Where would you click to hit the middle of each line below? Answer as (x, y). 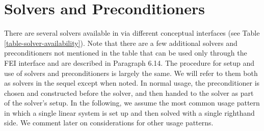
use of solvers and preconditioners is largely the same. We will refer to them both (131, 73)
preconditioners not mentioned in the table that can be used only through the (126, 53)
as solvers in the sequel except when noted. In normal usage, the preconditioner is (132, 83)
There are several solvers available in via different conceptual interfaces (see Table (132, 33)
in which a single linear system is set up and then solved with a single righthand (129, 112)
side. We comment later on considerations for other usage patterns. (109, 123)
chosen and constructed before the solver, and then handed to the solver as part (129, 93)
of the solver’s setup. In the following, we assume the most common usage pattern (132, 103)
